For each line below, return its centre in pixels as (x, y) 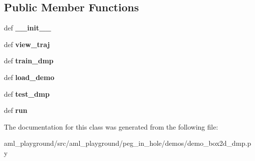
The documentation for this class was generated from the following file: (111, 126)
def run (16, 110)
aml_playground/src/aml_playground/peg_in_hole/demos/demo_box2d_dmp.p (128, 143)
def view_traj (27, 44)
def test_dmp (27, 94)
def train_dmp (29, 61)
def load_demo (29, 77)
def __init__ (28, 28)
